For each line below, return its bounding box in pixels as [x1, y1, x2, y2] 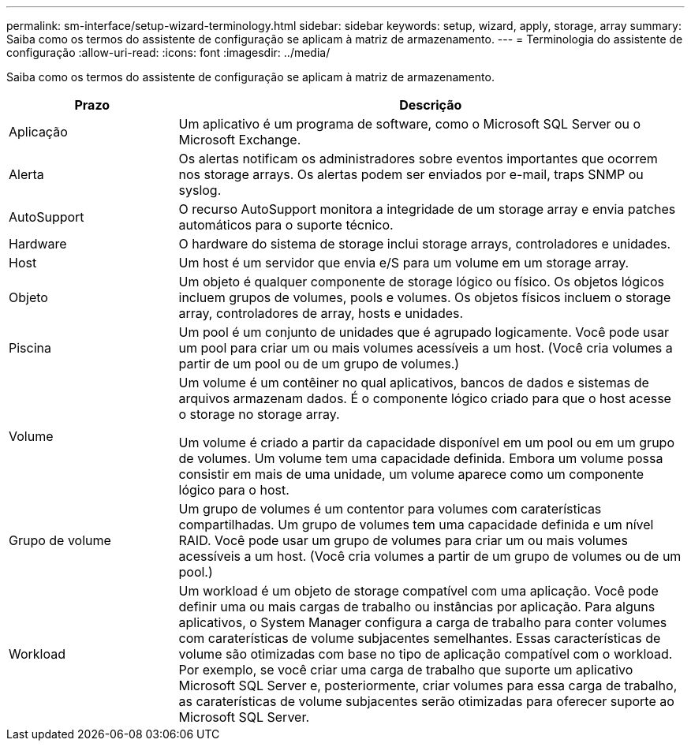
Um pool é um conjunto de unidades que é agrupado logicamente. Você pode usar [178, 324, 669, 340]
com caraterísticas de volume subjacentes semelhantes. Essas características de [178, 630, 661, 646]
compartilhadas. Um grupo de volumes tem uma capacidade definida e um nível [178, 517, 654, 532]
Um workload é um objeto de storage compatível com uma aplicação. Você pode [178, 583, 659, 599]
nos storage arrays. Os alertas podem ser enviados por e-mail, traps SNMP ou [178, 166, 644, 182]
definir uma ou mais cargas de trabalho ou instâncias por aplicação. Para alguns [178, 599, 656, 614]
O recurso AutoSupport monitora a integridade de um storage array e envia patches [178, 201, 676, 217]
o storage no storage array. [178, 406, 340, 422]
